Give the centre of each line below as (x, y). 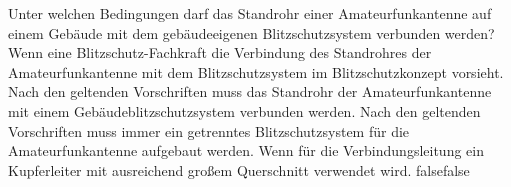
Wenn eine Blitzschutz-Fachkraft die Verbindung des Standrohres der (220, 52)
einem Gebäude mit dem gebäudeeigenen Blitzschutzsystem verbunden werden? (251, 32)
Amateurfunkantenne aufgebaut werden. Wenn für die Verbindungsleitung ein (246, 150)
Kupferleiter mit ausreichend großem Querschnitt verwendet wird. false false (239, 169)
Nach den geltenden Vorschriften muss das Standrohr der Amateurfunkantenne (250, 91)
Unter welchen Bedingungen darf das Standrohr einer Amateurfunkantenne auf (250, 13)
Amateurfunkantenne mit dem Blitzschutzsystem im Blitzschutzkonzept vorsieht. (256, 71)
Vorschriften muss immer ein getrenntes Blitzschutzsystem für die (209, 130)
